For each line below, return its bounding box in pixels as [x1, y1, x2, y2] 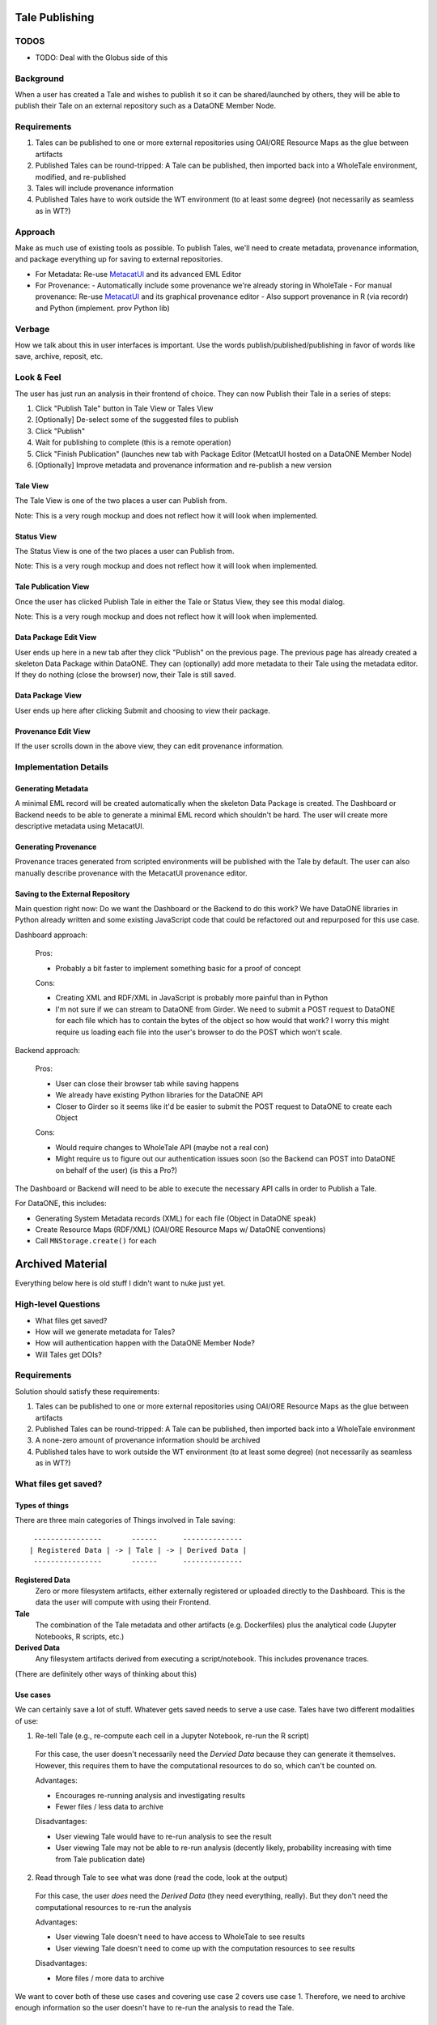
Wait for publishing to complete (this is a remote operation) [35, 437, 231, 447]
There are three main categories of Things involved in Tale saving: [15, 1516, 236, 1525]
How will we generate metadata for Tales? [35, 1327, 176, 1336]
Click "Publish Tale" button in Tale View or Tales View [35, 403, 214, 413]
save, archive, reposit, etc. [15, 352, 104, 361]
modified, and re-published [35, 172, 126, 181]
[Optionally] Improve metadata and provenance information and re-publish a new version [35, 460, 332, 470]
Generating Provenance [15, 842, 97, 851]
